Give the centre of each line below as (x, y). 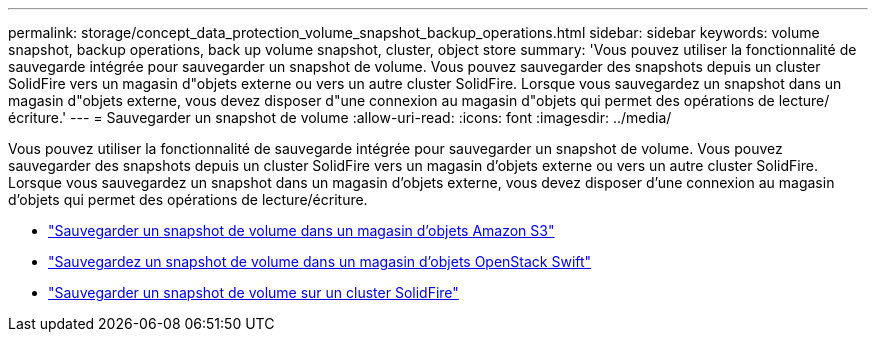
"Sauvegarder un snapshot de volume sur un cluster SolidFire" (253, 292)
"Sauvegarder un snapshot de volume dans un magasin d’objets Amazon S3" (301, 230)
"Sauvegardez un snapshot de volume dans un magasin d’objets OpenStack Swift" (320, 261)
